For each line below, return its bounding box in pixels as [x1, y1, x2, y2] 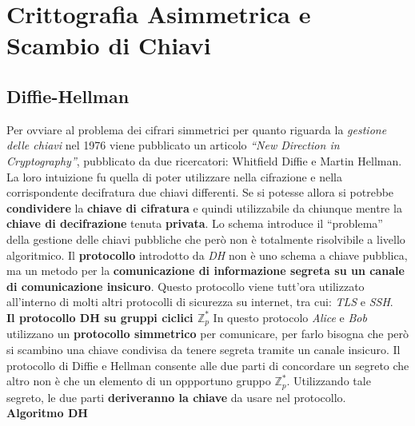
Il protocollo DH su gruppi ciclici [6, 309, 194, 325]
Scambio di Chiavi [6, 29, 211, 62]
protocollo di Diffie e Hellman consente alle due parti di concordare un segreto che [6, 356, 409, 373]
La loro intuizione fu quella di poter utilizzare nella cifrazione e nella [6, 168, 342, 185]
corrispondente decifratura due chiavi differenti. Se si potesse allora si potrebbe [6, 184, 394, 201]
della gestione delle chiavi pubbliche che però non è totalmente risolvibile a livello [6, 230, 405, 247]
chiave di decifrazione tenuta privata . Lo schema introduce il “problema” [6, 215, 383, 232]
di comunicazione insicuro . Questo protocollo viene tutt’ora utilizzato [6, 277, 365, 294]
